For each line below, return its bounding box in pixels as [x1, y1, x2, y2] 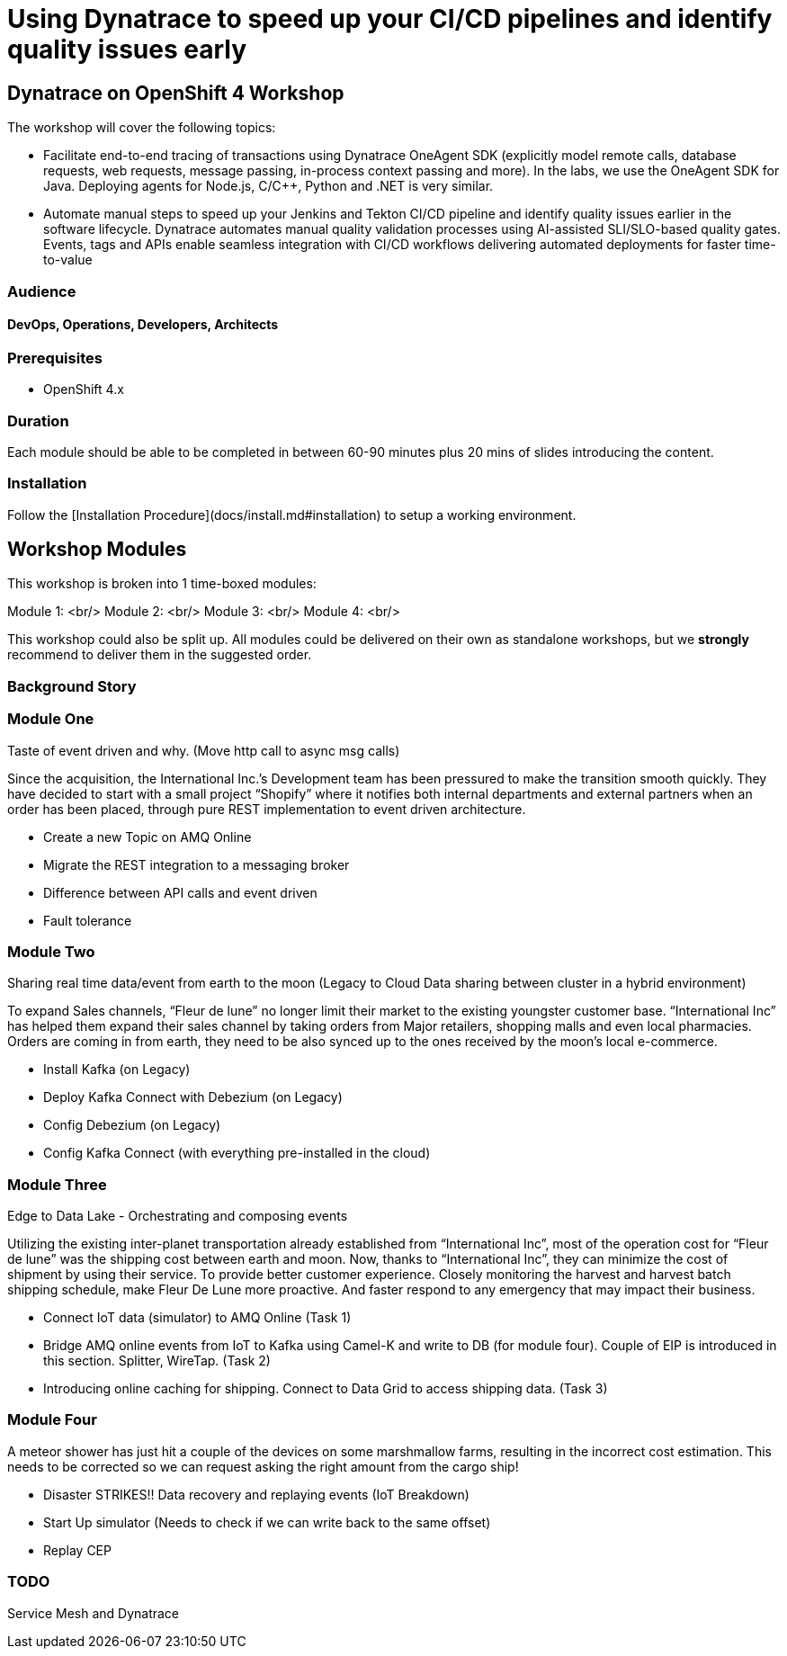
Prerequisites [7, 348, 103, 367]
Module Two [7, 942, 95, 961]
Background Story [7, 676, 137, 695]
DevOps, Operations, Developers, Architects [7, 317, 279, 333]
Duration [7, 411, 69, 430]
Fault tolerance [43, 912, 132, 928]
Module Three [7, 1175, 107, 1194]
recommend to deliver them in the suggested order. [7, 647, 312, 663]
